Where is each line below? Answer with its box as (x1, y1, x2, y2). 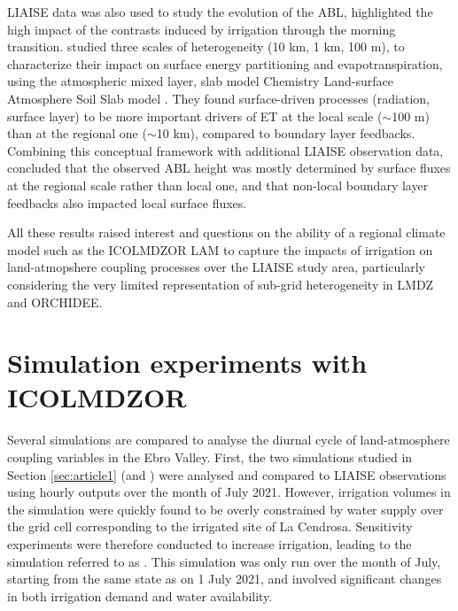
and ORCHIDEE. (7, 292, 103, 311)
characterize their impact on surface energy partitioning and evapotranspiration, (7, 54, 443, 73)
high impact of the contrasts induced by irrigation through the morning (7, 19, 396, 38)
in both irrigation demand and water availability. (7, 586, 273, 605)
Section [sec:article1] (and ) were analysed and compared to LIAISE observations (7, 465, 446, 483)
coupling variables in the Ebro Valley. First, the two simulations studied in (7, 448, 413, 466)
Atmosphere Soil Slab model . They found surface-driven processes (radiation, (7, 89, 430, 107)
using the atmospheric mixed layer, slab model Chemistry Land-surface (7, 72, 393, 90)
